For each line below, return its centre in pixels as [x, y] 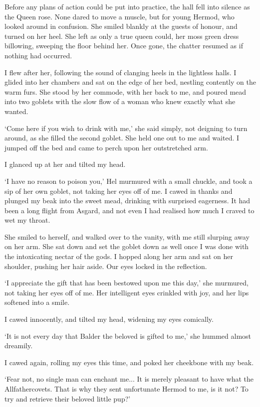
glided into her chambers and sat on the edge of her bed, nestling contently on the [130, 82]
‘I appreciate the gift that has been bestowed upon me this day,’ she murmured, [127, 283]
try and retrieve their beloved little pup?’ [68, 398]
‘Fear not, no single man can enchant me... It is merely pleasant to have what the [129, 379]
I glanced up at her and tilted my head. [65, 164]
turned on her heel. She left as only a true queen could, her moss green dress [122, 36]
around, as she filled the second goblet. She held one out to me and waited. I [122, 138]
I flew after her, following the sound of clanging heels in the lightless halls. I [121, 72]
